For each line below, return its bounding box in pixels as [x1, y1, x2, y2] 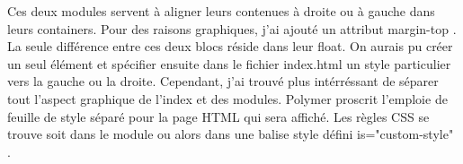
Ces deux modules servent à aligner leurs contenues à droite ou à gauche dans [7, 2, 435, 20]
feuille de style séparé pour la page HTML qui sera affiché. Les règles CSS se [7, 107, 430, 125]
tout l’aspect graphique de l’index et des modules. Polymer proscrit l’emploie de [7, 89, 448, 108]
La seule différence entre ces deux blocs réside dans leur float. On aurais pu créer [7, 37, 453, 56]
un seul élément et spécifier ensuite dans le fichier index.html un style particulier [7, 54, 451, 73]
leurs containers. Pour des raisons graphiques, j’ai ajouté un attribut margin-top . [7, 19, 457, 38]
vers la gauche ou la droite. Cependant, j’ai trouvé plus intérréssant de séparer [7, 72, 439, 91]
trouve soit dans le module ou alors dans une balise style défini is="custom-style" [7, 125, 454, 143]
